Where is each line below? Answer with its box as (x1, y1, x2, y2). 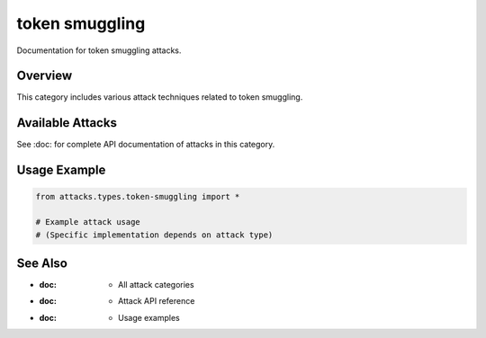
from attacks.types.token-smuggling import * (35, 191, 240, 202)
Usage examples (118, 312, 180, 323)
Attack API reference (118, 296, 195, 307)
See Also (16, 255, 67, 271)
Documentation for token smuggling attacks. (16, 45, 182, 56)
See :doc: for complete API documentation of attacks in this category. (16, 139, 275, 150)
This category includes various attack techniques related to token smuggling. (16, 92, 303, 102)
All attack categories (118, 280, 194, 290)
